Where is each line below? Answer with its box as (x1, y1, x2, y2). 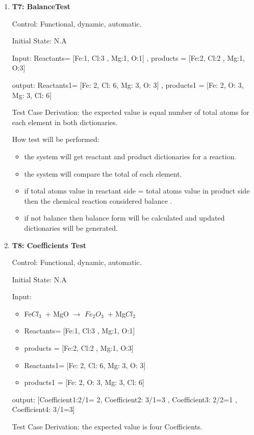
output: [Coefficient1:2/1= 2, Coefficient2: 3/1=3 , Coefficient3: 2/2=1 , (12, 394, 237, 404)
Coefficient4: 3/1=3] (12, 404, 75, 415)
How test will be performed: (12, 134, 99, 144)
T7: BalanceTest (12, 1, 70, 11)
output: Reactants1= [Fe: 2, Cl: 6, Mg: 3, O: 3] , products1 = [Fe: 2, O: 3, (12, 79, 244, 90)
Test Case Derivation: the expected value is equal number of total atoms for (12, 107, 249, 117)
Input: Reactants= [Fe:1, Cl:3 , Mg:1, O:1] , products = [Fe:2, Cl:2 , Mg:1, (12, 52, 245, 63)
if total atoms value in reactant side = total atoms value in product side (24, 185, 250, 196)
